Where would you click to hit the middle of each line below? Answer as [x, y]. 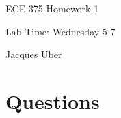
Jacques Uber [34, 54]
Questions [53, 101]
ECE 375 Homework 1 [52, 8]
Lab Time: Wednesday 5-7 [60, 31]
